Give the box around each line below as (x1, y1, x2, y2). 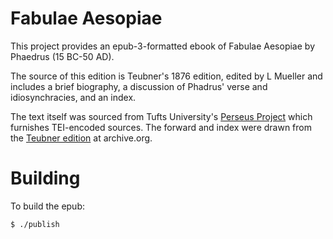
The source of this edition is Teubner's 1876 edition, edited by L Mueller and (10, 70, 323, 82)
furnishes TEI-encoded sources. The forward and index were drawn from (10, 121, 313, 133)
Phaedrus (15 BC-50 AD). (10, 50, 115, 62)
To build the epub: (10, 200, 85, 212)
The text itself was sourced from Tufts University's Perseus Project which (10, 110, 313, 122)
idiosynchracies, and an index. (10, 91, 137, 103)
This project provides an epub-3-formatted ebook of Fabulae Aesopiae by (10, 40, 315, 52)
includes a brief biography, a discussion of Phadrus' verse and (10, 80, 268, 92)
